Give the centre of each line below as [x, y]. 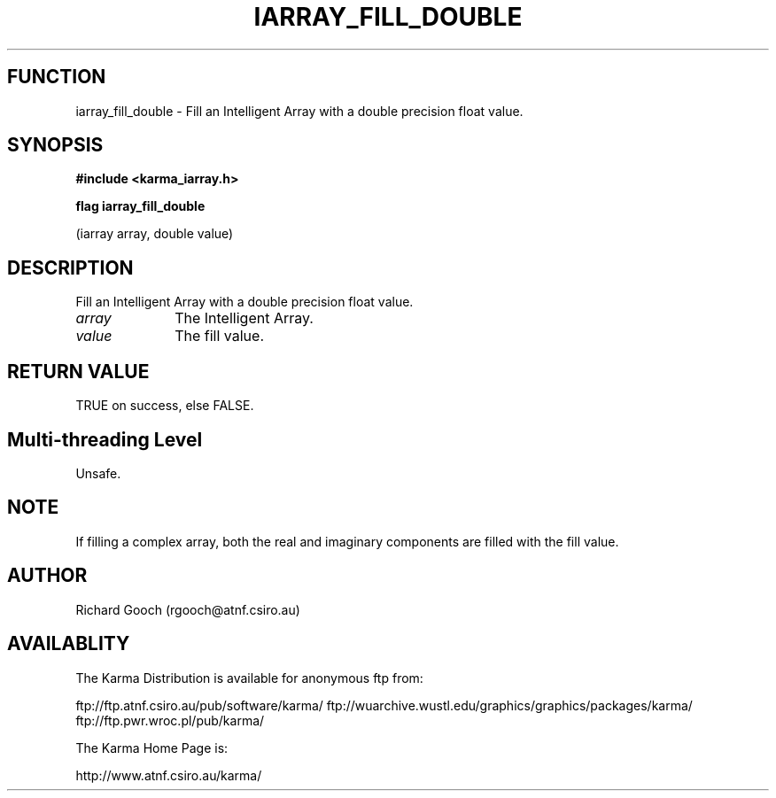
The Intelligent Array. [244, 318]
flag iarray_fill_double [140, 206]
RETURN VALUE [78, 371]
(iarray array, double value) [155, 234]
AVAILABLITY [69, 644]
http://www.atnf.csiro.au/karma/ [169, 775]
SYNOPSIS [55, 145]
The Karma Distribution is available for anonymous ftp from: [249, 678]
